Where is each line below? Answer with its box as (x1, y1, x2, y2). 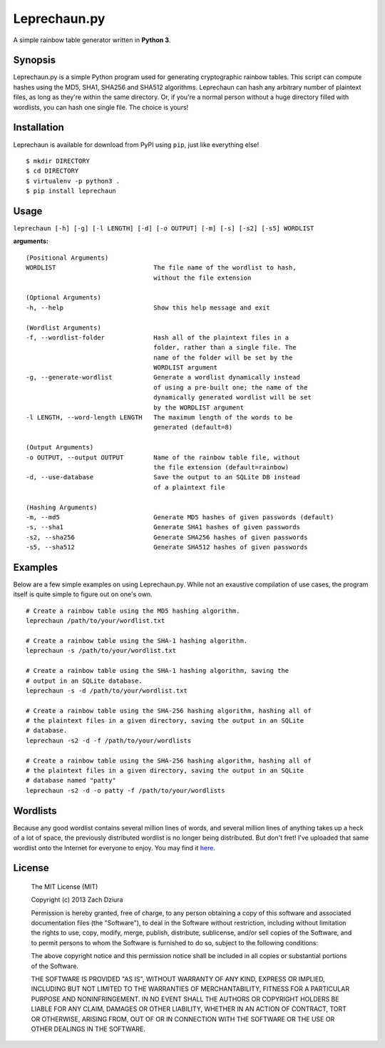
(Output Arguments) (26, 443, 94, 452)
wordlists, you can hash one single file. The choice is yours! (13, 103, 189, 111)
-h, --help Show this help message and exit (26, 303, 270, 312)
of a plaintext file (153, 483, 225, 492)
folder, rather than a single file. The (153, 343, 297, 352)
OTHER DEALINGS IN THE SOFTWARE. (31, 1024, 146, 1033)
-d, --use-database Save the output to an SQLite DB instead (26, 473, 301, 482)
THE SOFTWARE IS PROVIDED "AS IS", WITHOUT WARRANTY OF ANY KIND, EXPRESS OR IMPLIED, (31, 975, 326, 984)
